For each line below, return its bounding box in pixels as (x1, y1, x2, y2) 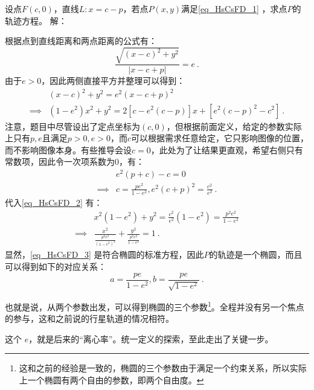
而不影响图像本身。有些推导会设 (5, 143, 132, 156)
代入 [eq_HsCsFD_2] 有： (5, 196, 103, 209)
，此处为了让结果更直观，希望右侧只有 (150, 143, 303, 156)
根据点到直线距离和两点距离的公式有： (5, 34, 157, 47)
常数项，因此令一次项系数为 (5, 155, 115, 168)
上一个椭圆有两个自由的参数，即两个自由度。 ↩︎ (19, 374, 204, 386)
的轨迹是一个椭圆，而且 (209, 248, 303, 261)
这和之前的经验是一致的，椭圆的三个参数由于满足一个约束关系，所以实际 (19, 362, 307, 374)
